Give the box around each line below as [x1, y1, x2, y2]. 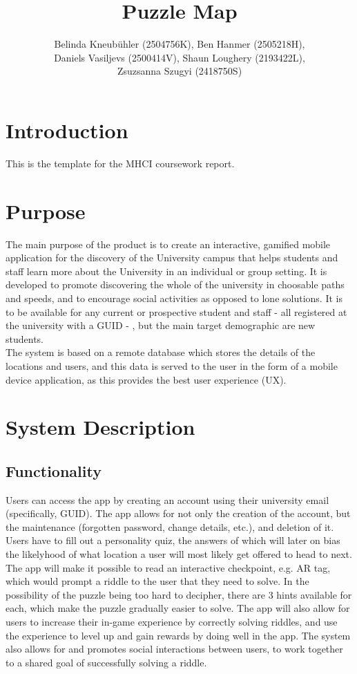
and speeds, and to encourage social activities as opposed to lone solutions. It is [6, 290, 342, 305]
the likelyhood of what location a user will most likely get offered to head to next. [6, 547, 352, 561]
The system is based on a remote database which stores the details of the [6, 345, 316, 359]
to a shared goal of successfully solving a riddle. [6, 655, 207, 669]
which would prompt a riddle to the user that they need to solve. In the [6, 574, 309, 588]
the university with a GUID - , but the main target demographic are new [6, 318, 316, 333]
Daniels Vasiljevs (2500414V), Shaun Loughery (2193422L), [54, 50, 305, 64]
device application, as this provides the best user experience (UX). [6, 372, 287, 386]
